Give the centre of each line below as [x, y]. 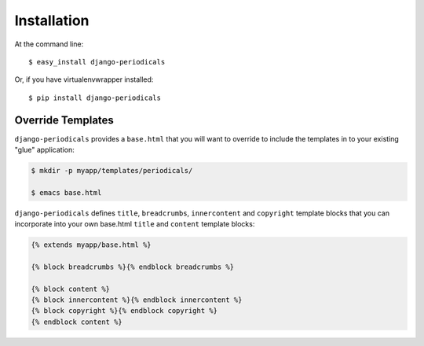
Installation [52, 20]
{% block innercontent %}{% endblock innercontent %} [137, 300]
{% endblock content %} [77, 322]
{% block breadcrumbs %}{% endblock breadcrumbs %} [133, 267]
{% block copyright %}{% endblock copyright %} [124, 311]
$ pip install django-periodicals [95, 98]
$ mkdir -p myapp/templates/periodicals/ [112, 170]
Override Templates [64, 120]
